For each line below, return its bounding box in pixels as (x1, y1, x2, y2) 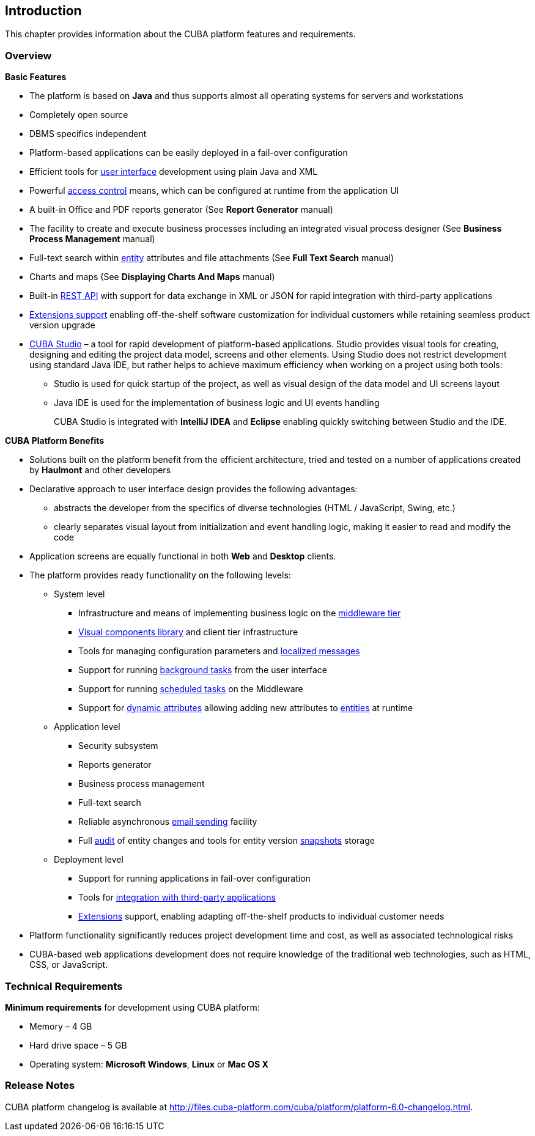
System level (54, 589, 105, 600)
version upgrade (29, 320, 95, 331)
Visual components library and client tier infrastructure (78, 627, 298, 638)
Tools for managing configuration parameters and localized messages (78, 646, 360, 657)
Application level (54, 721, 120, 732)
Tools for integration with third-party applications (78, 892, 276, 903)
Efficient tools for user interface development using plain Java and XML (29, 166, 318, 177)
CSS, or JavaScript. (29, 959, 108, 970)
